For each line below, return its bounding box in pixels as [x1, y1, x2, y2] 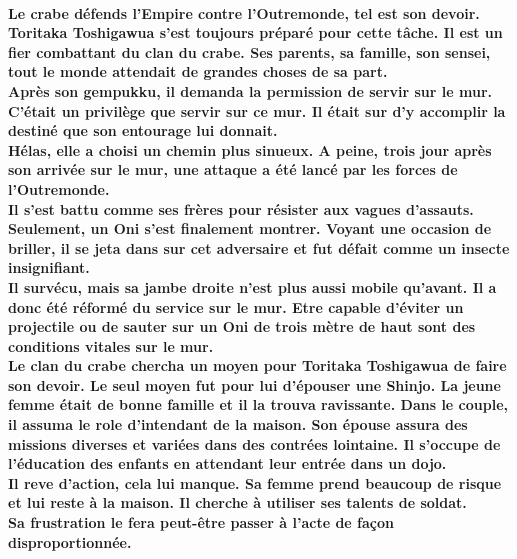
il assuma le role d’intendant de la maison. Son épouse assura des [8, 414, 468, 435]
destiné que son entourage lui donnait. [8, 120, 278, 141]
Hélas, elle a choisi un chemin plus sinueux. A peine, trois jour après [8, 139, 492, 160]
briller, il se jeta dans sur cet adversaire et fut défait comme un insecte [8, 237, 510, 258]
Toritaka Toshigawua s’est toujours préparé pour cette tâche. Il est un [8, 22, 503, 43]
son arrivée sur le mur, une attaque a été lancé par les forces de [8, 159, 458, 180]
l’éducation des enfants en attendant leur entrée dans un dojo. [8, 453, 447, 474]
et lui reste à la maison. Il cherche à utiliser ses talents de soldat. [8, 492, 467, 513]
